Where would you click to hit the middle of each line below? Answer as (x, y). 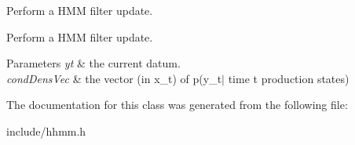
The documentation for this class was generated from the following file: (177, 105)
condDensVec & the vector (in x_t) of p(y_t (114, 78)
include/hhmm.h (46, 130)
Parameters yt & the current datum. (93, 63)
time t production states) (289, 78)
